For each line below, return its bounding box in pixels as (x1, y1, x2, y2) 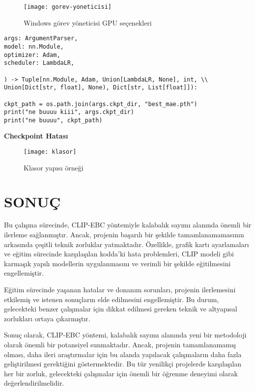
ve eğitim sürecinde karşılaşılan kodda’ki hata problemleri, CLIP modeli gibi (4, 249, 234, 259)
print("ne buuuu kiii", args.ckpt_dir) (4, 109, 134, 116)
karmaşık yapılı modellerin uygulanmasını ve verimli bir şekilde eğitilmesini (4, 258, 231, 268)
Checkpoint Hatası (4, 131, 68, 141)
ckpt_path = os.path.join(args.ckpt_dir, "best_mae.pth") (4, 100, 198, 108)
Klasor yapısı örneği (24, 162, 84, 172)
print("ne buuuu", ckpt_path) (4, 116, 103, 124)
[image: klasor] (24, 148, 77, 156)
